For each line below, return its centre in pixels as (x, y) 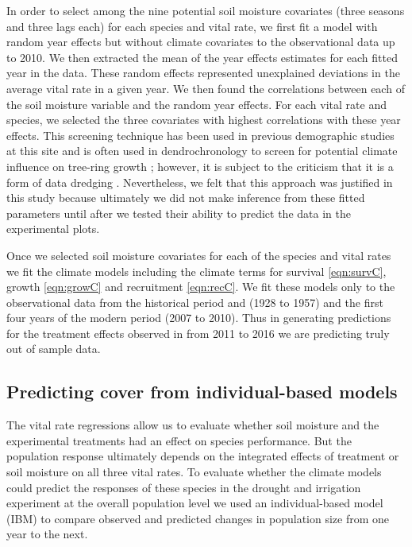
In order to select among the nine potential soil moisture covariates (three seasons (206, 10)
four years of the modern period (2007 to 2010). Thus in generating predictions (199, 318)
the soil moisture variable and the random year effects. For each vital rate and (196, 104)
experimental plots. (53, 229)
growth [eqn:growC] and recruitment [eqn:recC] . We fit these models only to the (201, 287)
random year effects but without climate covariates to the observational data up (201, 42)
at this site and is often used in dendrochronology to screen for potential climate (202, 151)
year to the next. (47, 534)
